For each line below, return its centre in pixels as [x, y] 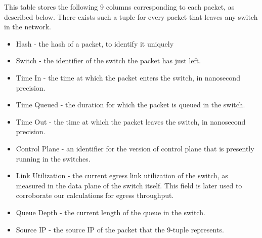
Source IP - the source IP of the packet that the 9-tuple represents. [120, 229]
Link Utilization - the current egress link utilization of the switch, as [122, 175]
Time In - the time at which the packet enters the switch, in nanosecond [128, 77]
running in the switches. [53, 158]
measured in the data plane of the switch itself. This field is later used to [129, 185]
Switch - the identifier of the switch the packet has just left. [108, 61]
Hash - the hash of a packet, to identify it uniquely [95, 43]
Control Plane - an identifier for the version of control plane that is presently [135, 148]
